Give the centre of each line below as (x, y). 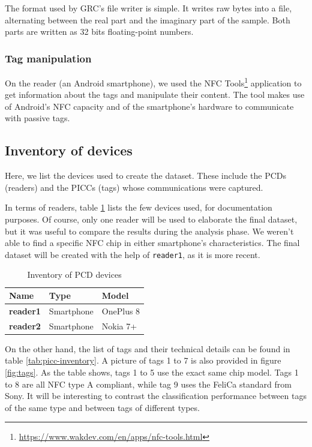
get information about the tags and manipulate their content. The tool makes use (155, 94)
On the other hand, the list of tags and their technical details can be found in (148, 348)
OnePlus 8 (121, 310)
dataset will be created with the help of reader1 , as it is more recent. (133, 254)
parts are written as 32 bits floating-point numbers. (99, 31)
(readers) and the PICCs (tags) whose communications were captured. (134, 187)
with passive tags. (37, 118)
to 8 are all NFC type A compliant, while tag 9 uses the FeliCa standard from (148, 384)
